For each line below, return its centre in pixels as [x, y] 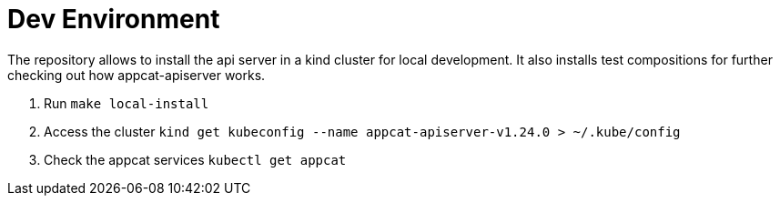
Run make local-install [127, 103]
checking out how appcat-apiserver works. [137, 75]
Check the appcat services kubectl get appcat [195, 159]
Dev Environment [114, 19]
